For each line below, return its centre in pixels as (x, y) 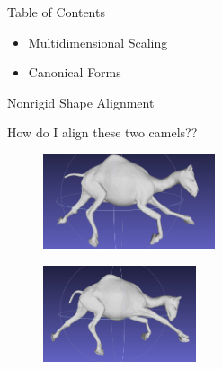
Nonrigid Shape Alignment (81, 102)
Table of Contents (56, 12)
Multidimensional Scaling (98, 42)
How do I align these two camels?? (102, 132)
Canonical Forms (75, 72)
